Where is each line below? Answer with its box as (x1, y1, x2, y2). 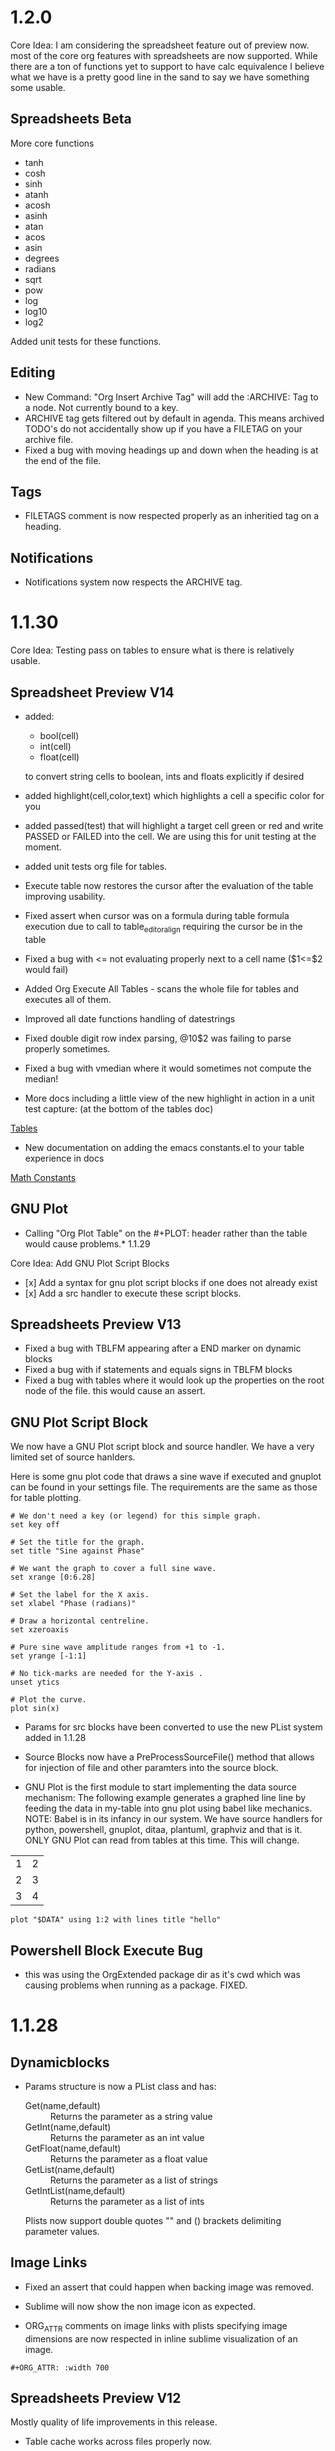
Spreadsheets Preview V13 (10, 1316, 182, 1333)
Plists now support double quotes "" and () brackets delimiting (24, 2214, 282, 2226)
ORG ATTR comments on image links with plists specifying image (24, 2319, 288, 2334)
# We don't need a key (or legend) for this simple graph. (10, 1511, 262, 1521)
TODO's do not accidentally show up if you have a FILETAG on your (24, 422, 303, 435)
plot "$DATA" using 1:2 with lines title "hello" (10, 1915, 222, 1925)
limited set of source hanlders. (10, 1451, 136, 1463)
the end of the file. (24, 454, 102, 466)
